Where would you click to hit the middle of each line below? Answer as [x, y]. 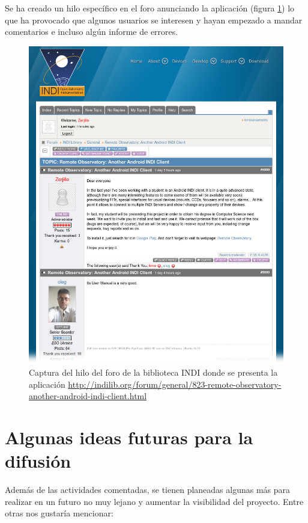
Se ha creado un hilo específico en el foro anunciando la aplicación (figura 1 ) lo [150, 8]
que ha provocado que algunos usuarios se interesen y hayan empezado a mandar [154, 20]
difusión [38, 461]
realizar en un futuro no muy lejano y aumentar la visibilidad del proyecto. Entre [154, 501]
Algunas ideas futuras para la [129, 437]
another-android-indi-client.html [88, 396]
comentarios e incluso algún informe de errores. [92, 32]
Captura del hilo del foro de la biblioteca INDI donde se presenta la [153, 372]
